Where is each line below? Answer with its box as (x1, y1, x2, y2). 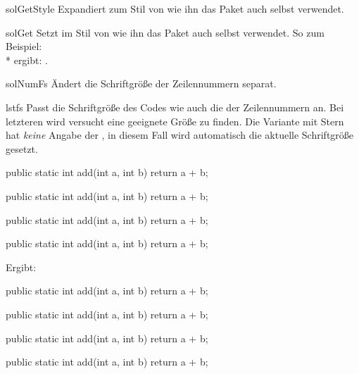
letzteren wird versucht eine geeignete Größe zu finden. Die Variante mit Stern (6, 113, 344, 128)
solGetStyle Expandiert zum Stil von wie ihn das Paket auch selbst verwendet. (6, 1, 344, 15)
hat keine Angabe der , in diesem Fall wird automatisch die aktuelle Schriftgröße (6, 127, 354, 142)
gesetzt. (6, 141, 38, 156)
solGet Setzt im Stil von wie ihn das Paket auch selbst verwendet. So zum (6, 25, 325, 39)
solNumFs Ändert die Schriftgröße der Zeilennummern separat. (6, 76, 277, 91)
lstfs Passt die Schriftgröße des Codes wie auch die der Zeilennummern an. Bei (6, 99, 344, 114)
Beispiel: (6, 39, 42, 54)
